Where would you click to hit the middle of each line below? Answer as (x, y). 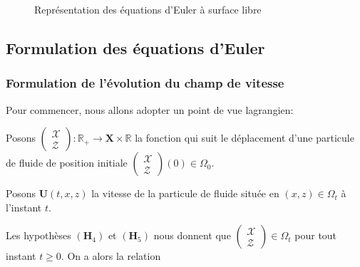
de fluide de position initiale (67, 163)
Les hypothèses (38, 235)
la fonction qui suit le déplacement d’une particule (245, 138)
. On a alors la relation (111, 256)
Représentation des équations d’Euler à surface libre (148, 9)
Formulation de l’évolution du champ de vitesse (145, 83)
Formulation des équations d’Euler (135, 47)
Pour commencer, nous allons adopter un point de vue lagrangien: (150, 109)
